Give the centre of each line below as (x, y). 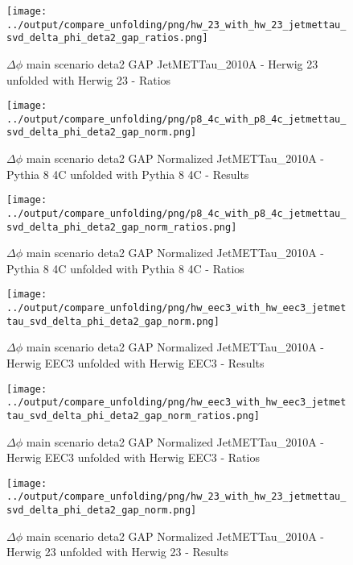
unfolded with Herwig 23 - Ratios (89, 79)
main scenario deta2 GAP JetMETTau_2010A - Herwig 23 (172, 63)
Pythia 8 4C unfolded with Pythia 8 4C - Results (128, 174)
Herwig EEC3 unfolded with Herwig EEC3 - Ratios (133, 457)
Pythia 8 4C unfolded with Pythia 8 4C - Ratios (125, 268)
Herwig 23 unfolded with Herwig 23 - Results (118, 552)
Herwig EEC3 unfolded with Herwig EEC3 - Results (135, 363)
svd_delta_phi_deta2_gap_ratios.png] (107, 38)
